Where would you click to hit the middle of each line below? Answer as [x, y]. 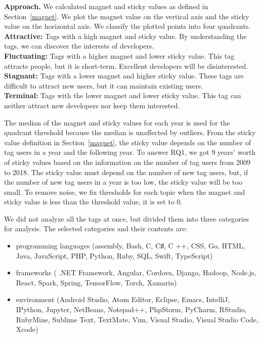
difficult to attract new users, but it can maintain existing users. [104, 85]
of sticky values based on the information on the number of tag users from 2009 [127, 162]
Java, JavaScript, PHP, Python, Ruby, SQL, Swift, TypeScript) [114, 255]
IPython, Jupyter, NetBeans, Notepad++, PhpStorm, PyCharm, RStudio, [131, 309]
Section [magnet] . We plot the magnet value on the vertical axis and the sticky [127, 16]
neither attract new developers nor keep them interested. [92, 105]
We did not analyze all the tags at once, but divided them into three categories [127, 218]
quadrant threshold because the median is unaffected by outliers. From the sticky [130, 132]
